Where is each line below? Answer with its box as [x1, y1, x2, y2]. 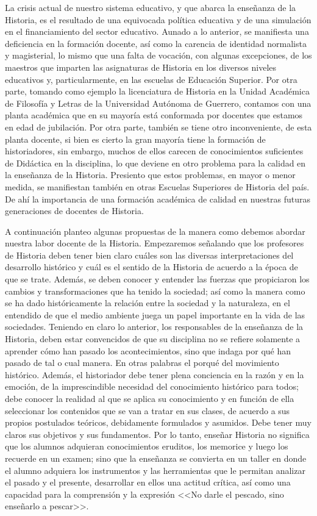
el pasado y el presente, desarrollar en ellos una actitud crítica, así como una [5, 476, 291, 489]
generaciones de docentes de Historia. [5, 204, 144, 217]
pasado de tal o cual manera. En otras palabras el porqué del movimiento [5, 356, 279, 369]
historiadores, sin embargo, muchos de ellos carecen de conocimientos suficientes [5, 145, 304, 157]
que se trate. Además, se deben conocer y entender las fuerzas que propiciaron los [5, 273, 310, 285]
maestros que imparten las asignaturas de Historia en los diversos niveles [5, 60, 277, 73]
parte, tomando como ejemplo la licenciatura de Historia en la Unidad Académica [5, 85, 310, 98]
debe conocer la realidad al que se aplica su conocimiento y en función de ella [5, 392, 294, 404]
